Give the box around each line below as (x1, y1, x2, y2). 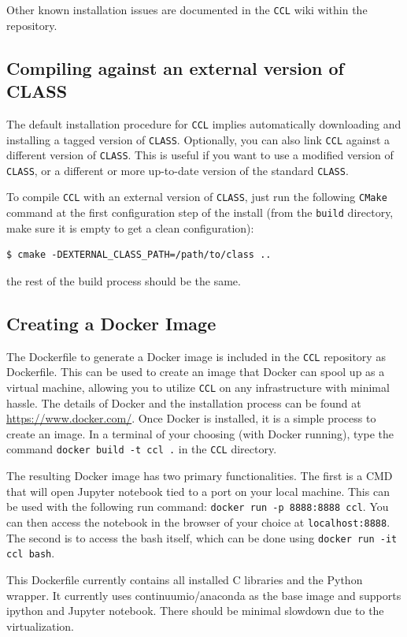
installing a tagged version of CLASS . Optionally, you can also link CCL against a (6, 131, 390, 147)
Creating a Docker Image (6, 311, 216, 335)
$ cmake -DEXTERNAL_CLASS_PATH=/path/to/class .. (6, 249, 272, 261)
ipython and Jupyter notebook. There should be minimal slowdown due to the (6, 602, 384, 619)
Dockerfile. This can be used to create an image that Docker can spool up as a (6, 363, 385, 380)
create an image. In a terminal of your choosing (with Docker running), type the (6, 425, 394, 441)
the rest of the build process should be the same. (6, 272, 241, 289)
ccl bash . (6, 545, 55, 561)
